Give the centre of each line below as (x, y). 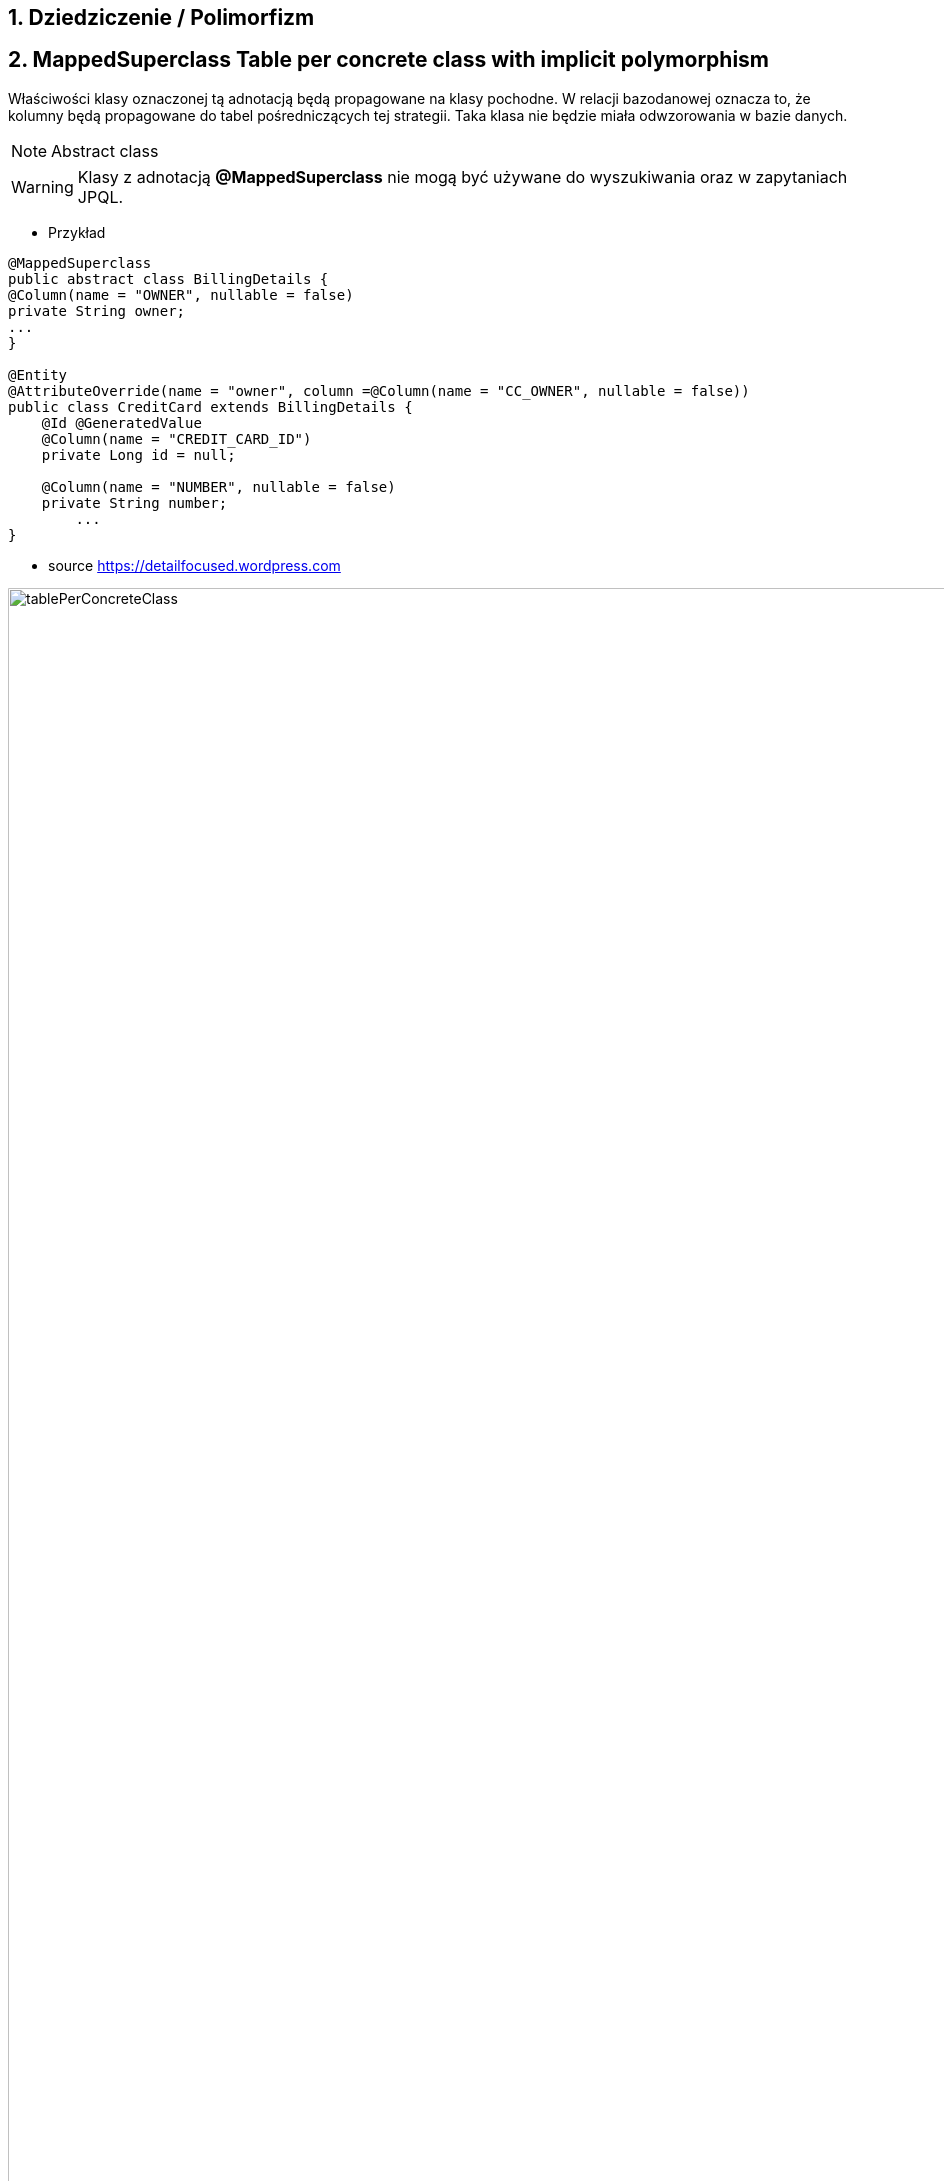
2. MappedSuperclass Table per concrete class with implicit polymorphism (389, 60)
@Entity (38, 374)
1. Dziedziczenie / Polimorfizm (161, 17)
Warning (42, 186)
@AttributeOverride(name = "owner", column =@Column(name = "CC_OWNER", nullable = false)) (379, 390)
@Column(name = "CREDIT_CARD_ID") (176, 438)
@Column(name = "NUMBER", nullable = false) (218, 486)
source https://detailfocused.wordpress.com (194, 565)
